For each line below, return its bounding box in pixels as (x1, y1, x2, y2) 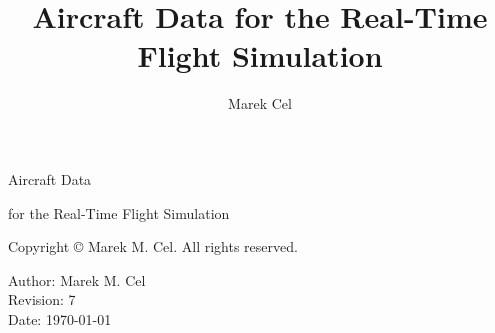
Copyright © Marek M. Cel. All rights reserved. (8, 236, 298, 257)
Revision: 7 (8, 289, 76, 310)
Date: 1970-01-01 (8, 308, 112, 329)
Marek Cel (228, 93, 292, 114)
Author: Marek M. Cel (8, 269, 146, 290)
